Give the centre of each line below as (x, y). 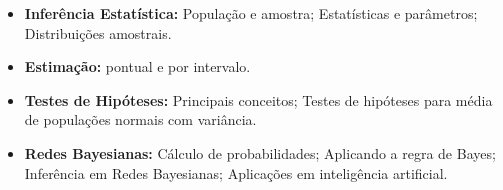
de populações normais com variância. (140, 119)
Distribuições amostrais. (98, 32)
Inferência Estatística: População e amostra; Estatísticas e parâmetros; (251, 13)
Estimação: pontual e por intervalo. (137, 66)
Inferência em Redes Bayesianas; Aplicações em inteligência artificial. (236, 172)
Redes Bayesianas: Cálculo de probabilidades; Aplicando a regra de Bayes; (260, 152)
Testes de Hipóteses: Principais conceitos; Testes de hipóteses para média (258, 99)
